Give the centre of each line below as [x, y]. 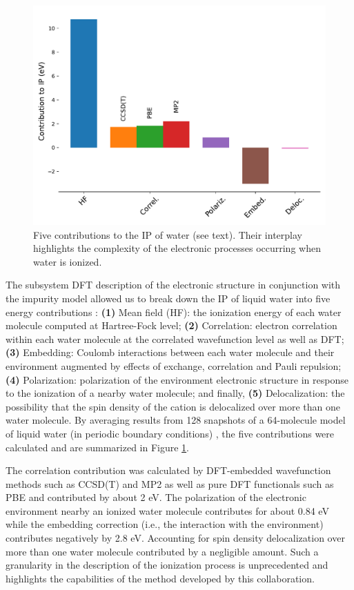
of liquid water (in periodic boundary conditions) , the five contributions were [170, 433]
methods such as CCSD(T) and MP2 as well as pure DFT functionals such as [170, 483]
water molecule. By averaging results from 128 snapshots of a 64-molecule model [176, 420]
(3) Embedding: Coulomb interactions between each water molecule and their [170, 352]
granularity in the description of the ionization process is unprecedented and [167, 565]
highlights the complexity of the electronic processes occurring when [177, 248]
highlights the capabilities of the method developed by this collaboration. [160, 578]
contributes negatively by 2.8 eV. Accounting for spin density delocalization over [175, 538]
